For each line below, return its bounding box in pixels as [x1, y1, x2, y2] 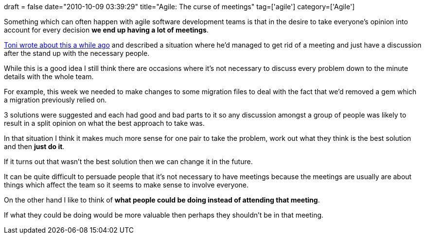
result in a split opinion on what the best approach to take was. [4, 119, 205, 127]
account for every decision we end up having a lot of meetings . [4, 26, 209, 34]
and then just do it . [4, 142, 65, 151]
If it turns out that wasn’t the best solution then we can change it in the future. [4, 157, 253, 166]
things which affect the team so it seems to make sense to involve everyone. [4, 181, 249, 189]
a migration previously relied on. [4, 96, 107, 104]
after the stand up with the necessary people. [4, 49, 150, 57]
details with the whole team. [4, 72, 94, 81]
